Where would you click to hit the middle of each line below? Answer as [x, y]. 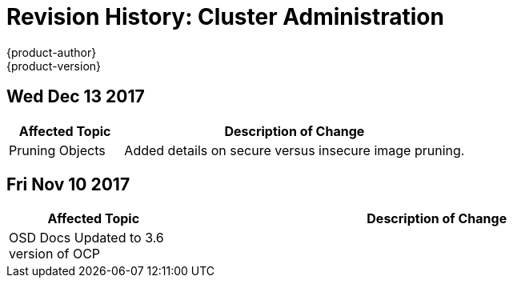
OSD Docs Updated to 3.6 [86, 238]
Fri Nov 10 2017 [68, 185]
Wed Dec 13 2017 [76, 97]
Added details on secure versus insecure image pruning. [295, 150]
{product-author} [52, 52]
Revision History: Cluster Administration [225, 17]
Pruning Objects [57, 150]
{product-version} [54, 66]
